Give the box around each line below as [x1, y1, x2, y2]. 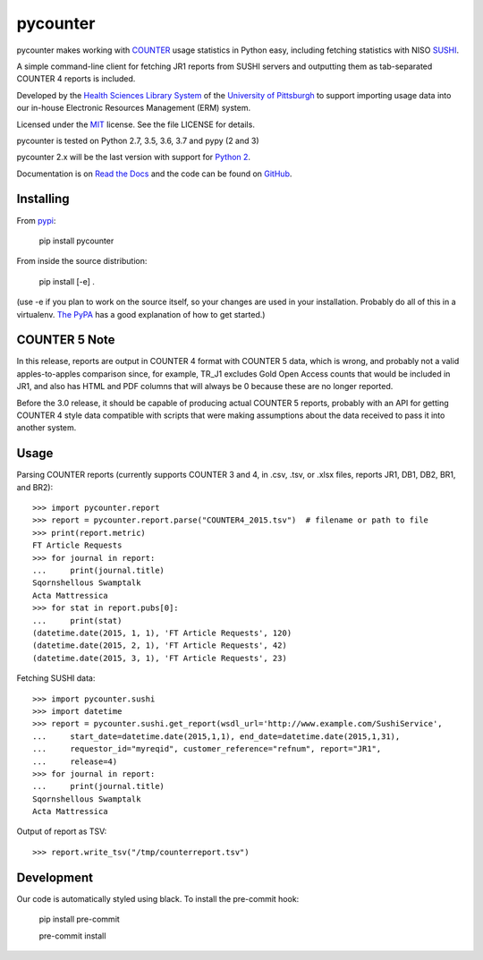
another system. [16, 422, 77, 433]
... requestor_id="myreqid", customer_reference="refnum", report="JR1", [32, 743, 382, 754]
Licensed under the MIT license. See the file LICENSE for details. [16, 119, 255, 130]
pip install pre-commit [38, 913, 120, 925]
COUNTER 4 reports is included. [16, 73, 136, 84]
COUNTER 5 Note [16, 332, 115, 348]
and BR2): [16, 481, 54, 492]
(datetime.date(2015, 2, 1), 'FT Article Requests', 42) [32, 641, 288, 650]
